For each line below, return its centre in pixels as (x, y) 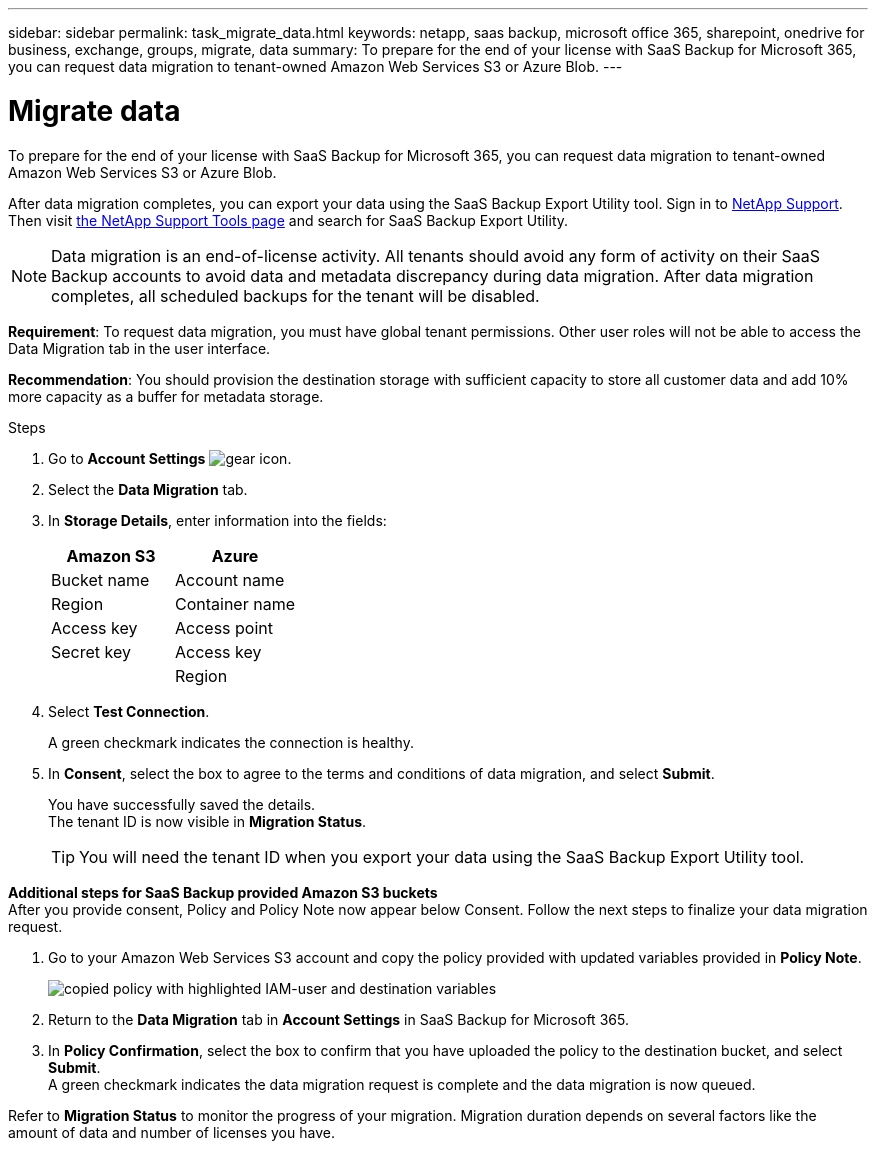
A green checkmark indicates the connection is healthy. (231, 742)
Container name (235, 603)
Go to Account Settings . (170, 458)
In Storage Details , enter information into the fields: (217, 520)
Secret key (91, 651)
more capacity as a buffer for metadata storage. (166, 396)
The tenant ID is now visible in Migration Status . (207, 821)
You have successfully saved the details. (182, 804)
